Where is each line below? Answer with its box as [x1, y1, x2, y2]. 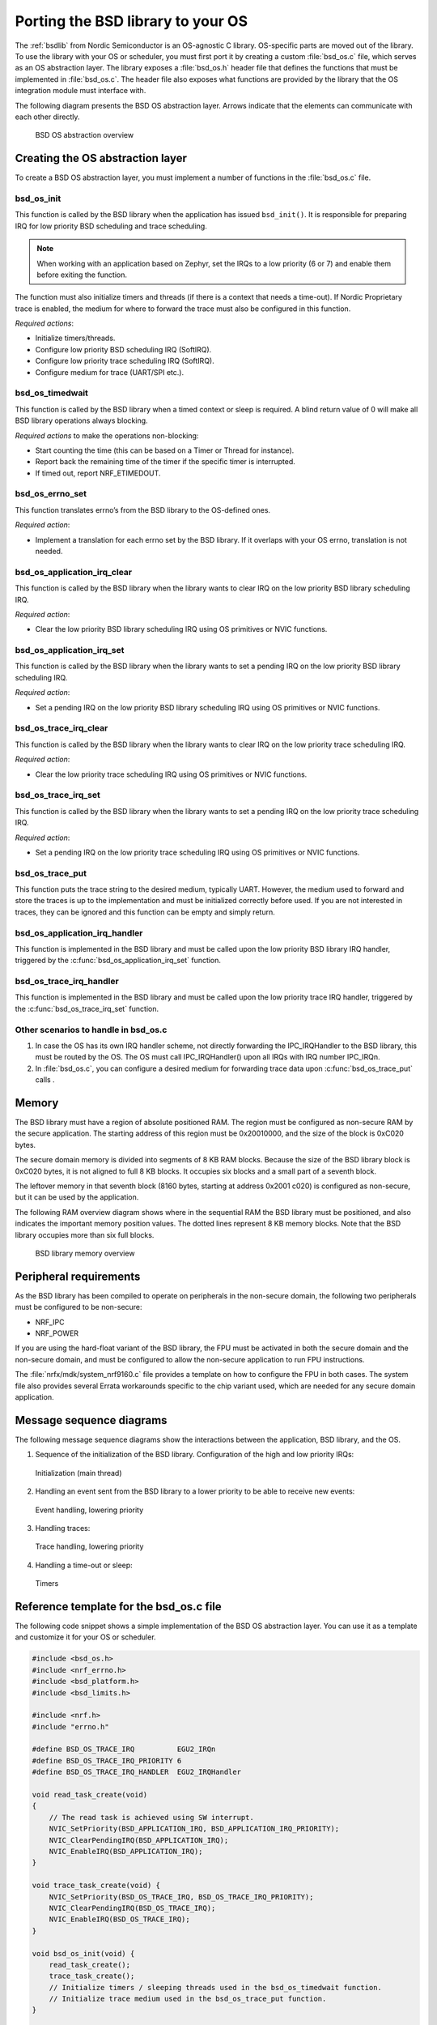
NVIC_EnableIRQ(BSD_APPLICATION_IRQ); [49, 1847, 203, 1856]
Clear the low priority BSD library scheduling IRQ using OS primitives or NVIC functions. [35, 625, 328, 634]
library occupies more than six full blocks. [15, 1230, 155, 1239]
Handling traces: [35, 1523, 91, 1533]
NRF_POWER [35, 1328, 79, 1338]
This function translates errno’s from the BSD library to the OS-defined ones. [15, 505, 271, 514]
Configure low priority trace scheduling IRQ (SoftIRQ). [35, 356, 214, 366]
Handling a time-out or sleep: [35, 1560, 133, 1570]
